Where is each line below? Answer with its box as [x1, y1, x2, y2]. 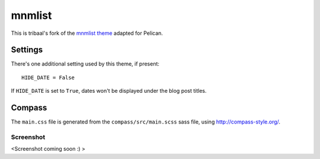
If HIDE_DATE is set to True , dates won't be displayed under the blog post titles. [11, 87, 207, 95]
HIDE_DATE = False [21, 74, 75, 81]
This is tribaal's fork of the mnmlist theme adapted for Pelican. [11, 30, 163, 37]
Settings [11, 45, 43, 55]
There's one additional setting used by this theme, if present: [11, 60, 160, 67]
